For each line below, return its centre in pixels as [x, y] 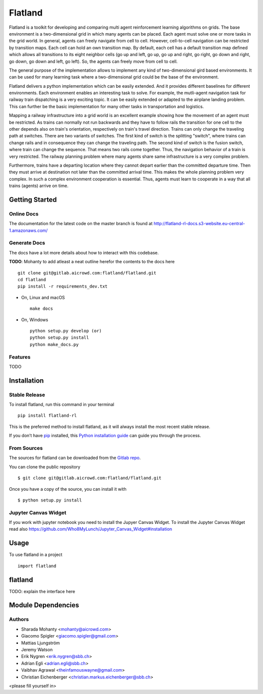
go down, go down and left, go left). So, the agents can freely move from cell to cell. [93, 61]
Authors [19, 619]
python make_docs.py [54, 344]
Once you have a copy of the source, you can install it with [68, 489]
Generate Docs [27, 243]
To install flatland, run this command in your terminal [62, 405]
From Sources [26, 448]
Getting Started [33, 200]
